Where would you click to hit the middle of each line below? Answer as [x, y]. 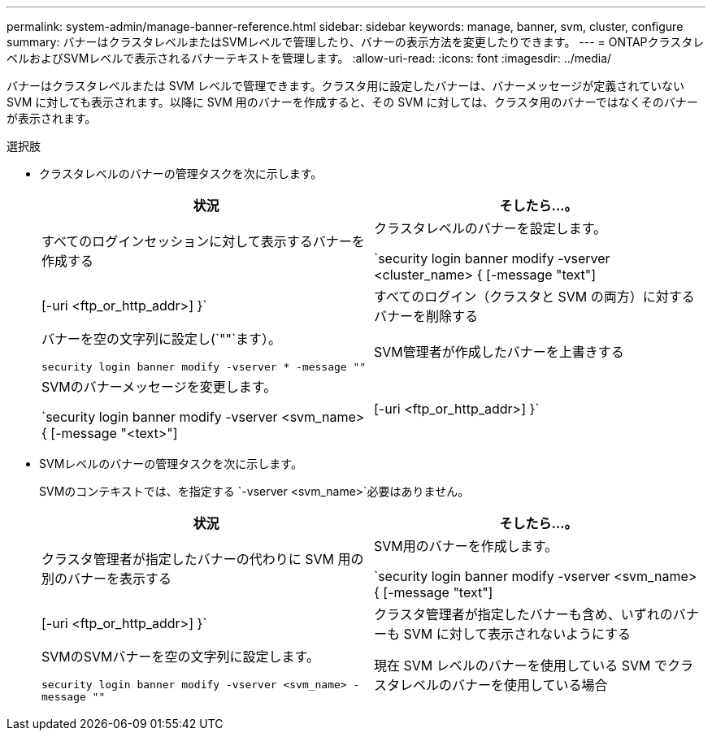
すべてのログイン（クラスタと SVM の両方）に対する [534, 297]
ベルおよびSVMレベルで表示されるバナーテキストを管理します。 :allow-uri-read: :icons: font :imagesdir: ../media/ [309, 58]
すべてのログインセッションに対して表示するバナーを [203, 241]
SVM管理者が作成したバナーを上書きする [499, 351]
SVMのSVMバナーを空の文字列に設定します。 [180, 657]
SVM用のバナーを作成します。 [466, 546]
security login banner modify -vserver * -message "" [204, 367]
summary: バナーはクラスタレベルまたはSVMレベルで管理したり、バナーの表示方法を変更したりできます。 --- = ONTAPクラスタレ [356, 42]
